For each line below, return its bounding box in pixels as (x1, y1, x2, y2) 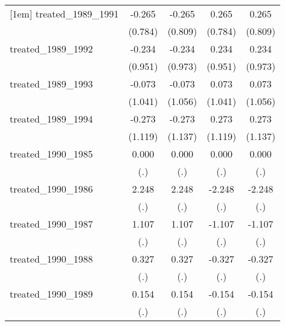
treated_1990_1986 (10, 182, 93, 196)
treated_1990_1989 (10, 287, 93, 301)
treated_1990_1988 (10, 252, 93, 266)
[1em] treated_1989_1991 (10, 7, 119, 21)
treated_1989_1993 (10, 77, 93, 91)
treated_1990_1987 (10, 217, 93, 231)
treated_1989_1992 (10, 42, 93, 56)
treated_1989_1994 (10, 112, 93, 126)
